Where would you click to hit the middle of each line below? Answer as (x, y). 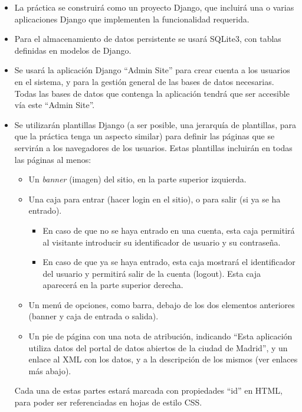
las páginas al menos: (53, 159)
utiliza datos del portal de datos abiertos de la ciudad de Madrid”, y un (158, 347)
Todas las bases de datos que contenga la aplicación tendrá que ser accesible (152, 93)
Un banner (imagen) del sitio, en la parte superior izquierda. (137, 179)
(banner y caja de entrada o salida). (93, 316)
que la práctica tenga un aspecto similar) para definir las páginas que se (145, 136)
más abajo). (50, 370)
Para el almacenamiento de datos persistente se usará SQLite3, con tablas (148, 39)
